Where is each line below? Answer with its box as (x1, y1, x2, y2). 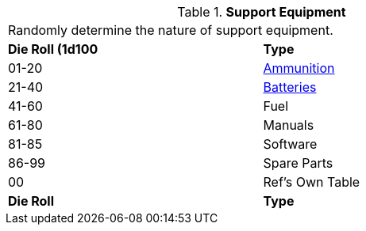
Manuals (263, 117, 314, 133)
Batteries (263, 79, 317, 95)
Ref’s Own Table (263, 174, 360, 190)
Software (263, 136, 318, 152)
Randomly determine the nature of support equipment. (8, 22, 333, 38)
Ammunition (263, 60, 335, 76)
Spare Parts (263, 155, 333, 171)
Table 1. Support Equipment (177, 4, 346, 20)
